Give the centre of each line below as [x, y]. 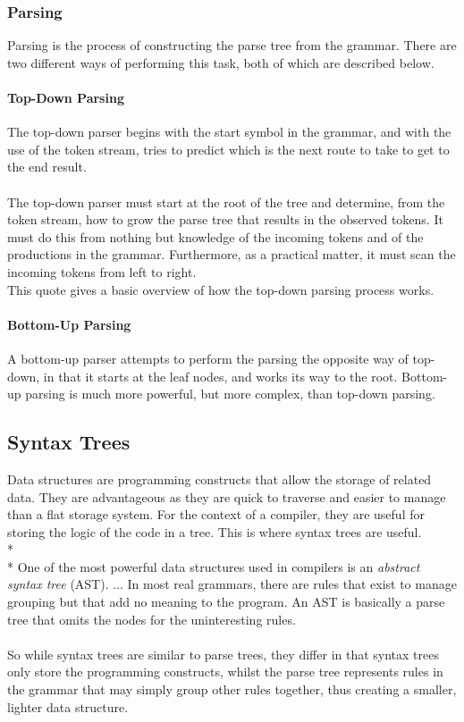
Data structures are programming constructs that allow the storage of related [219, 479]
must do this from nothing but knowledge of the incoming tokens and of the [215, 236]
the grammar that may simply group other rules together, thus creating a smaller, [232, 689]
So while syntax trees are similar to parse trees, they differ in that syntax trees [223, 654]
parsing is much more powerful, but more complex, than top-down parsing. [230, 394]
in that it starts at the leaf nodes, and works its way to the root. [220, 376]
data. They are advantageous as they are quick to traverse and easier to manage [227, 496]
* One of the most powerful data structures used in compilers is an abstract [214, 566]
